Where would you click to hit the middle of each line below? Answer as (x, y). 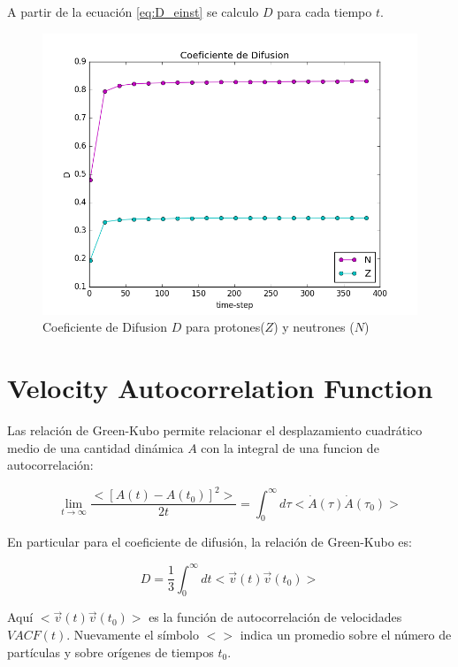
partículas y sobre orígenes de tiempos (111, 652)
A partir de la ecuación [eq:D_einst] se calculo (133, 11)
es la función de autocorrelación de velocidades (275, 617)
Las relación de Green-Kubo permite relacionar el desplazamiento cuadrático (215, 429)
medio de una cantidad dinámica (95, 447)
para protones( (225, 327)
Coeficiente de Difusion (105, 327)
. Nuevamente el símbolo (133, 634)
